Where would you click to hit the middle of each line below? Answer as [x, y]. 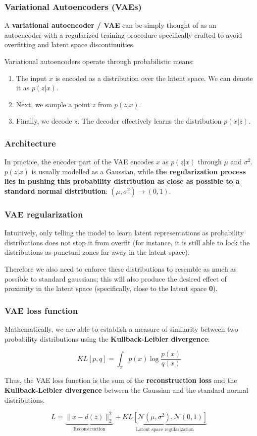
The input [31, 78]
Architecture [30, 143]
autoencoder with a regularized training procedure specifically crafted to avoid [123, 35]
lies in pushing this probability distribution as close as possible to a [122, 181]
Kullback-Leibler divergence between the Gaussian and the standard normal [127, 390]
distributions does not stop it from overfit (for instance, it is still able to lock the [127, 242]
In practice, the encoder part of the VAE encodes [79, 162]
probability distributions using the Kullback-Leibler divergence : [107, 338]
